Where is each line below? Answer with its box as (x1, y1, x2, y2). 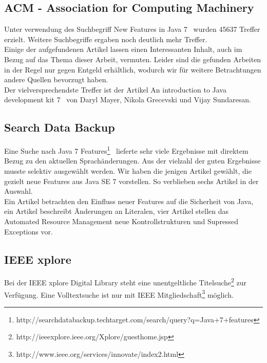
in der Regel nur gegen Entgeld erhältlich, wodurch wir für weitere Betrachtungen (4, 64, 261, 75)
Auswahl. (4, 186, 33, 196)
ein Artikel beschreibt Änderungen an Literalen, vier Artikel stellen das (4, 206, 229, 216)
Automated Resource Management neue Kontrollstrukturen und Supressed (4, 215, 239, 226)
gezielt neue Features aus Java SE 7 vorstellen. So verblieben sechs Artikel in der (4, 175, 259, 186)
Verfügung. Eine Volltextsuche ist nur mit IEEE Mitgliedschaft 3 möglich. (4, 287, 234, 300)
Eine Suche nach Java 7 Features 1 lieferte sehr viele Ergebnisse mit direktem (4, 144, 249, 156)
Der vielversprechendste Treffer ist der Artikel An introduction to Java (4, 84, 226, 95)
